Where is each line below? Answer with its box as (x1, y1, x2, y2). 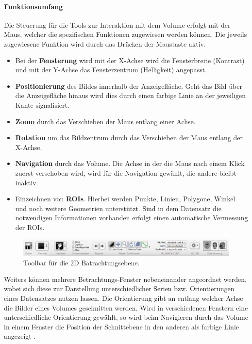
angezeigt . (4, 331, 36, 341)
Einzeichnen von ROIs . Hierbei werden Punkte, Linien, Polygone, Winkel (15, 194, 235, 204)
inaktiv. (15, 177, 38, 187)
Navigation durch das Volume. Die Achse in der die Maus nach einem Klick (15, 158, 245, 168)
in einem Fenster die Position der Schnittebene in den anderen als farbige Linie (4, 321, 239, 331)
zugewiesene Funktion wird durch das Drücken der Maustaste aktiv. (4, 38, 206, 49)
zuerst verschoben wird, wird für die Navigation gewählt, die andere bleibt (15, 167, 236, 178)
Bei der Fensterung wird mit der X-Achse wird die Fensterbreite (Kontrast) (15, 55, 245, 65)
